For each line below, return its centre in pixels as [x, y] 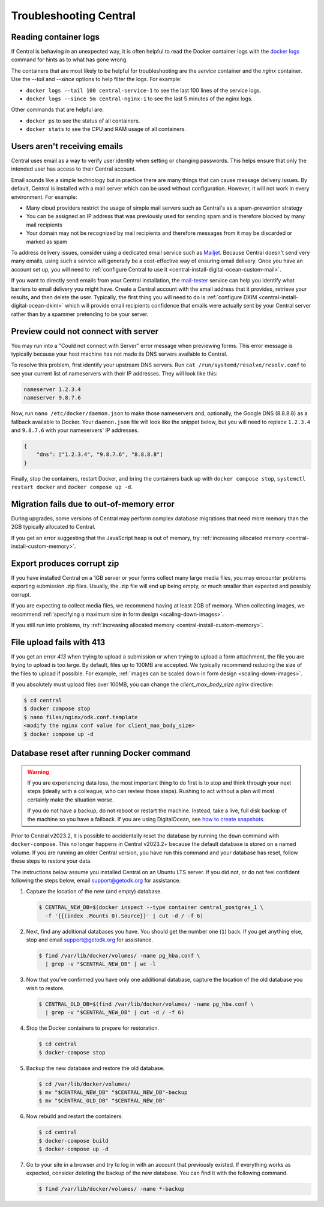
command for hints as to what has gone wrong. [70, 59]
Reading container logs [55, 37]
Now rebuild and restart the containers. [74, 1116]
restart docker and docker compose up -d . [72, 487]
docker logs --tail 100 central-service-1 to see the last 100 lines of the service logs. [144, 90]
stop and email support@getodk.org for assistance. [89, 940]
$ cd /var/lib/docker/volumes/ [85, 1084]
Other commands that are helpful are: [58, 110]
